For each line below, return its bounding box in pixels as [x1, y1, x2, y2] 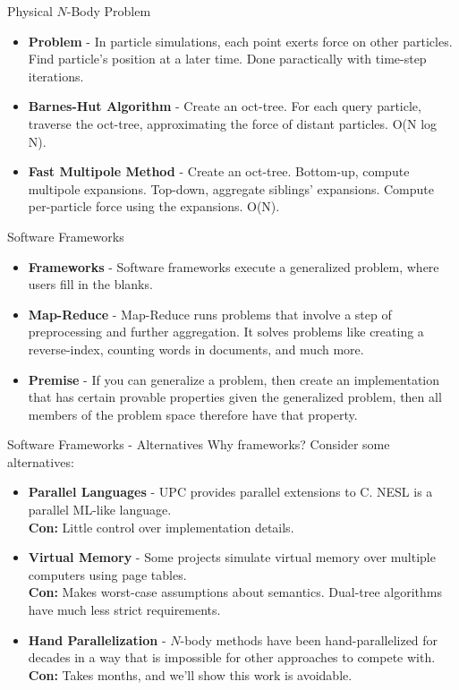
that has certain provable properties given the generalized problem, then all [28, 388, 442, 406]
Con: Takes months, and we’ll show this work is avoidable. [28, 665, 353, 684]
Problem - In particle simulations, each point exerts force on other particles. [28, 31, 453, 50]
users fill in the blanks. [28, 275, 153, 294]
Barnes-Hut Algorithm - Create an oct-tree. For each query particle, [28, 97, 421, 115]
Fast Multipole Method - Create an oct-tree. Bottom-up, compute [28, 162, 410, 181]
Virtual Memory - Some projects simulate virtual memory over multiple [28, 548, 436, 566]
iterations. [28, 66, 84, 85]
